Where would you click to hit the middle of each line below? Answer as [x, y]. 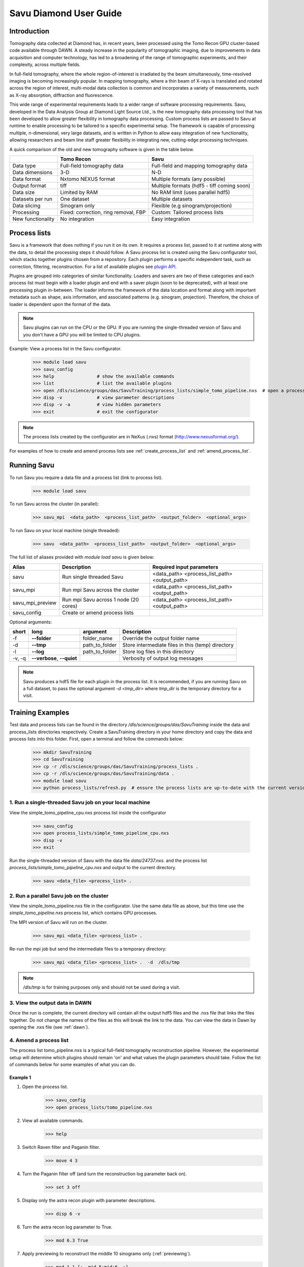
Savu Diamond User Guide [66, 13]
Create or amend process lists [98, 612]
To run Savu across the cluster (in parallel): [54, 504]
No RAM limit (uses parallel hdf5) [191, 192]
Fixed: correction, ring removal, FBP [103, 212]
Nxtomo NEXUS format [87, 179]
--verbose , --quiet [54, 658]
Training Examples [39, 713]
